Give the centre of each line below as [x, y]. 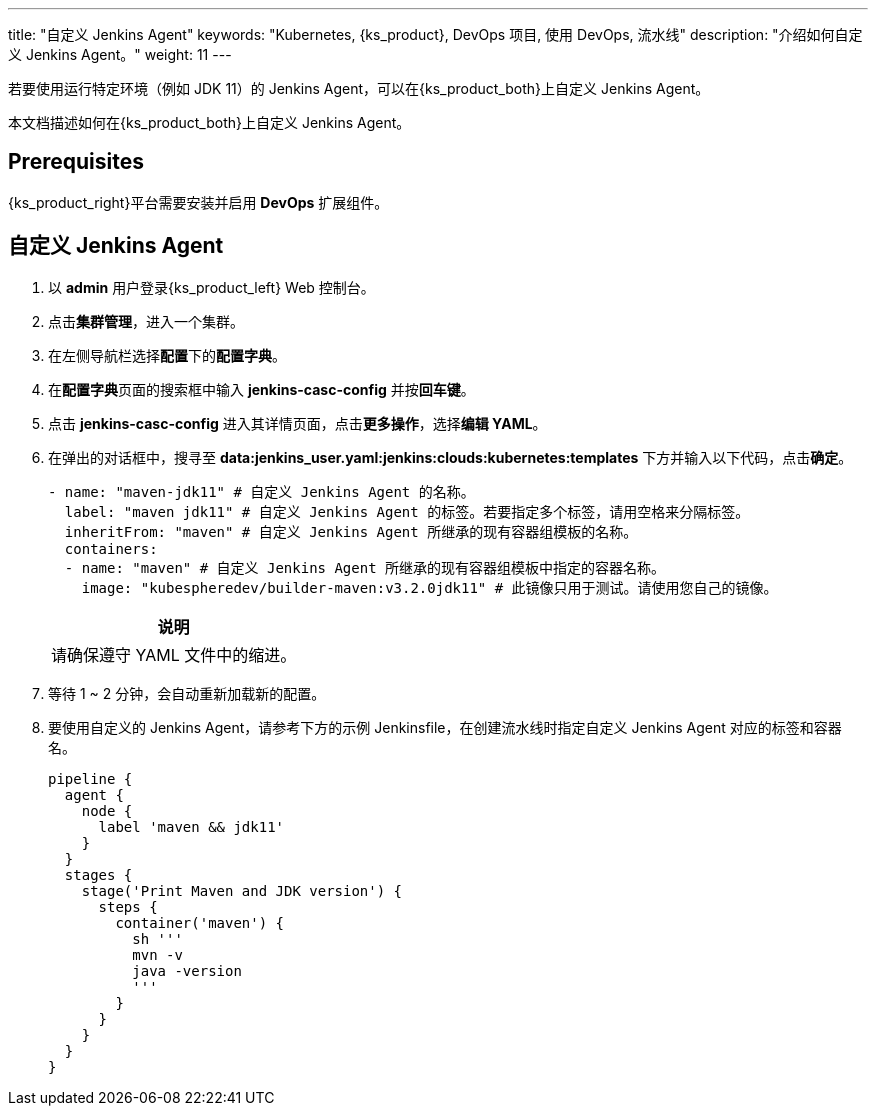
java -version [187, 970]
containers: [111, 548]
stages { [98, 874]
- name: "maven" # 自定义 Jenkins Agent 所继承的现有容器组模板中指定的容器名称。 [365, 567]
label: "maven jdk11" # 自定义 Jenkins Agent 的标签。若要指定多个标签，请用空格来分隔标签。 [407, 511]
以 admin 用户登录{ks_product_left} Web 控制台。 [211, 287]
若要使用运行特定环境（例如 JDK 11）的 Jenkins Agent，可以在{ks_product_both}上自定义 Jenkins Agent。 [359, 88]
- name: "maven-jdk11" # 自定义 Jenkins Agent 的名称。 [261, 491]
